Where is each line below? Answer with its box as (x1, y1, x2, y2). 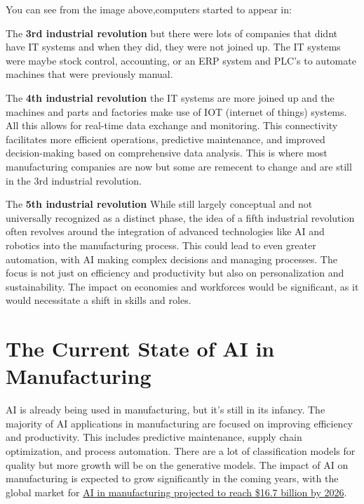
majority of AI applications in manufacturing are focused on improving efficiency (6, 416, 353, 430)
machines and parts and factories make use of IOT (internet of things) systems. (6, 104, 347, 119)
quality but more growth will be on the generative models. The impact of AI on (6, 457, 349, 472)
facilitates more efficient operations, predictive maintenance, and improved (6, 131, 325, 146)
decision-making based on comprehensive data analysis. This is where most (6, 145, 328, 160)
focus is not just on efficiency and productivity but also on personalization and (6, 265, 344, 280)
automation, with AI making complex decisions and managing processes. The (6, 251, 337, 266)
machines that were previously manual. (6, 67, 173, 81)
